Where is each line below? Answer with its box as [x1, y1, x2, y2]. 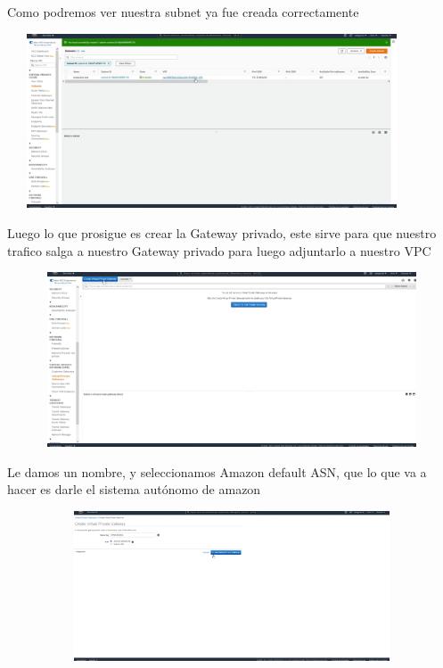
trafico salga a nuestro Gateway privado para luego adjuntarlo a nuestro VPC [7, 241, 431, 260]
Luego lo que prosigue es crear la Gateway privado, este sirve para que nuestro [7, 224, 437, 243]
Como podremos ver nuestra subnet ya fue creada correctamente [7, 3, 359, 21]
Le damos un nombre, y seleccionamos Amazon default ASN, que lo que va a [7, 462, 427, 481]
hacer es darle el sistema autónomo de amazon [7, 480, 261, 499]
